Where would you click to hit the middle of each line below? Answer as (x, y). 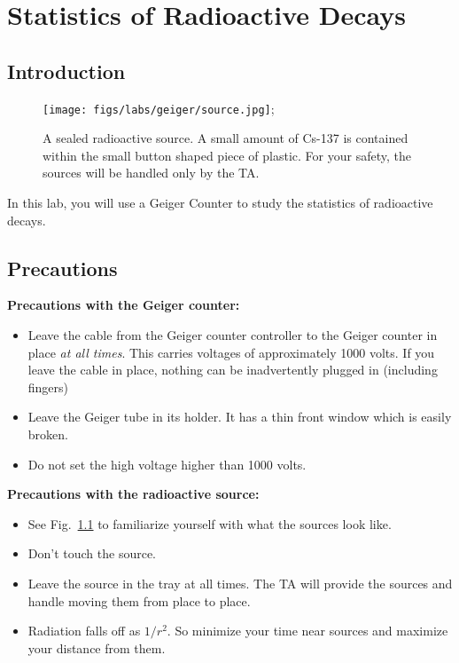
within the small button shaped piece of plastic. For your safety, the (227, 155)
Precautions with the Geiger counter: (124, 305)
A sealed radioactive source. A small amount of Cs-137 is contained (226, 138)
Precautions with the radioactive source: (133, 494)
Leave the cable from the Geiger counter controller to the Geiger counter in (233, 335)
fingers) (48, 387)
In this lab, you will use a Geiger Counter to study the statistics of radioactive (220, 203)
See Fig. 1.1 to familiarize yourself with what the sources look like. (210, 523)
